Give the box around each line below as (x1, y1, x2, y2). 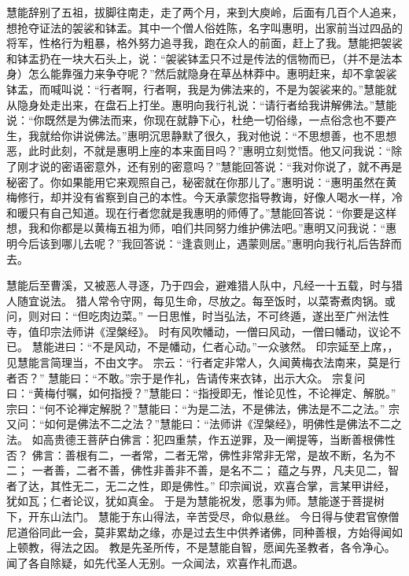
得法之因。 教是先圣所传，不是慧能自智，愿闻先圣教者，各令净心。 (50, 539, 396, 556)
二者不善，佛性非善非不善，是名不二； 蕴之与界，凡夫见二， (76, 462, 389, 478)
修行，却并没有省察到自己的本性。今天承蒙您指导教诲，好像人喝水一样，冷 (17, 189, 403, 205)
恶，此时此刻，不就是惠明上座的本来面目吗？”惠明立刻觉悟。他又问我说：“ (6, 142, 392, 159)
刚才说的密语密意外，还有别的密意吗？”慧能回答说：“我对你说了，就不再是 (17, 157, 403, 174)
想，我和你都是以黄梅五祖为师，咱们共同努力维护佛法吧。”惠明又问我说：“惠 (6, 220, 397, 236)
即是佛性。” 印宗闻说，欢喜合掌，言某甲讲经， (160, 477, 396, 493)
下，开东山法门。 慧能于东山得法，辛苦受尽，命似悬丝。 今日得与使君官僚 (6, 508, 389, 524)
